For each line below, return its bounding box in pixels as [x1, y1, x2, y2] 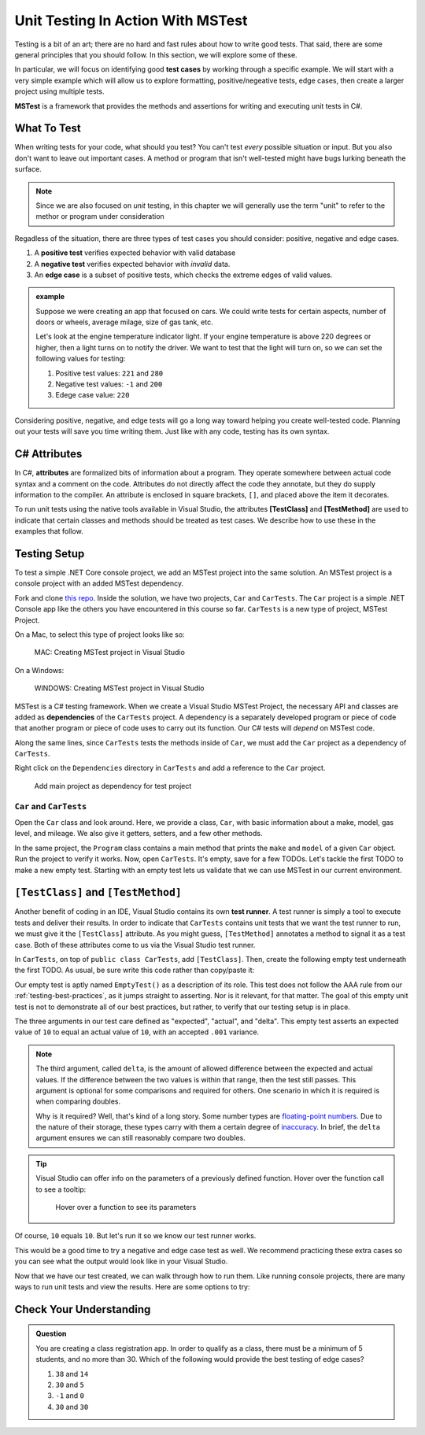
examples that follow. [14, 527, 83, 536]
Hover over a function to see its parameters [55, 1203, 197, 1212]
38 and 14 [55, 1369, 89, 1378]
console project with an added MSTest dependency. [14, 579, 184, 588]
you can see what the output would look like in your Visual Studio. [14, 1256, 228, 1267]
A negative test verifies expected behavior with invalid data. [34, 259, 231, 268]
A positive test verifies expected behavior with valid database [34, 248, 236, 257]
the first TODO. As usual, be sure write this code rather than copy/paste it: [14, 965, 255, 975]
